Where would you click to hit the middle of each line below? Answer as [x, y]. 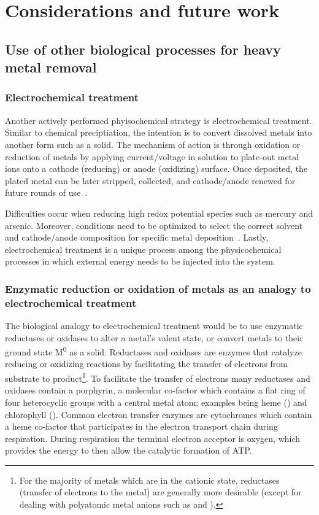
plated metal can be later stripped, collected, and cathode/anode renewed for [150, 180]
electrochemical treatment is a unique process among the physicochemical [143, 249]
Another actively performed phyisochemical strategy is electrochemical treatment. [159, 120]
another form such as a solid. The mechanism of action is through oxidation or [153, 144]
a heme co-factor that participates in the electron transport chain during [141, 426]
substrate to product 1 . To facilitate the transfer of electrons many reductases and [158, 377]
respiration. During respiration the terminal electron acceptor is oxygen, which [153, 438]
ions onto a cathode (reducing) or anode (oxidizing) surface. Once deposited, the [156, 168]
